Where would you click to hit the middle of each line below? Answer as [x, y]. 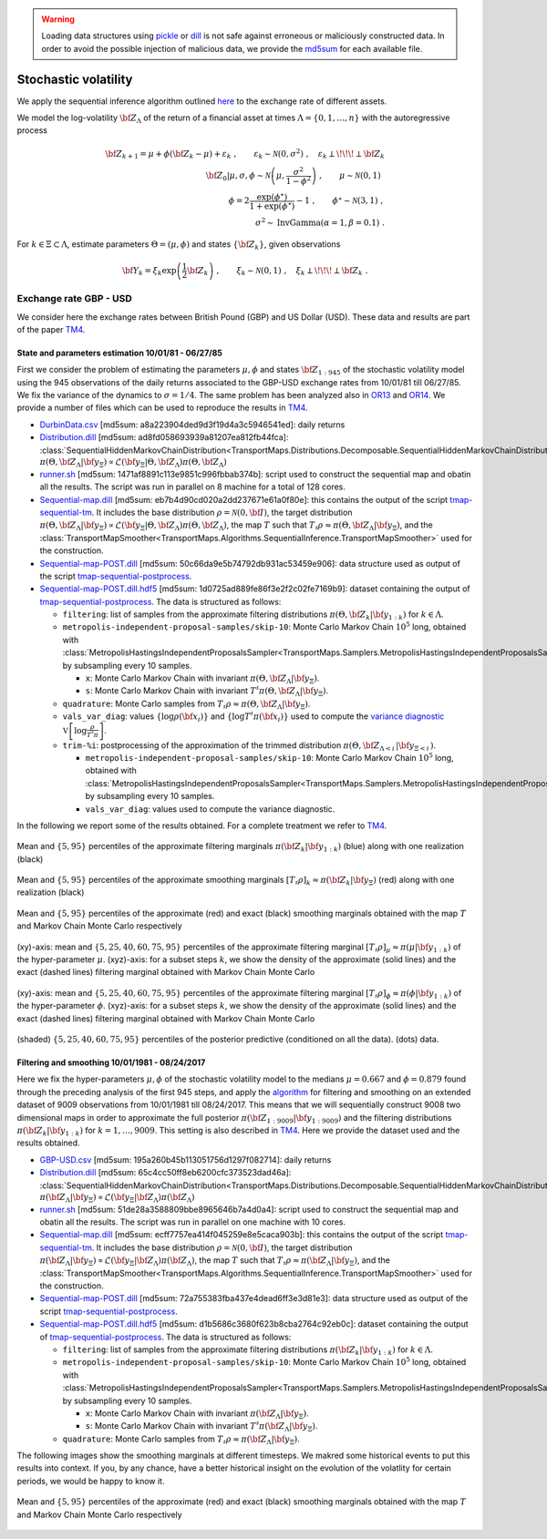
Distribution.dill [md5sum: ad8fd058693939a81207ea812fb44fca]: [164, 437]
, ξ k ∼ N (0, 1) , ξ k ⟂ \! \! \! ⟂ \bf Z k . [292, 272]
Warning [58, 19]
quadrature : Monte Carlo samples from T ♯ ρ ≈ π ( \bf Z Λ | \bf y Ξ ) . [181, 1440]
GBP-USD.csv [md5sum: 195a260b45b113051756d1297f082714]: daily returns [186, 1159]
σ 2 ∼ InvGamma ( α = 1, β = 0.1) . [320, 221]
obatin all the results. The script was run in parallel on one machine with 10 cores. [193, 1222]
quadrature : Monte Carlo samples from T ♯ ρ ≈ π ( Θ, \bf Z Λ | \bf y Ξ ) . [186, 704]
